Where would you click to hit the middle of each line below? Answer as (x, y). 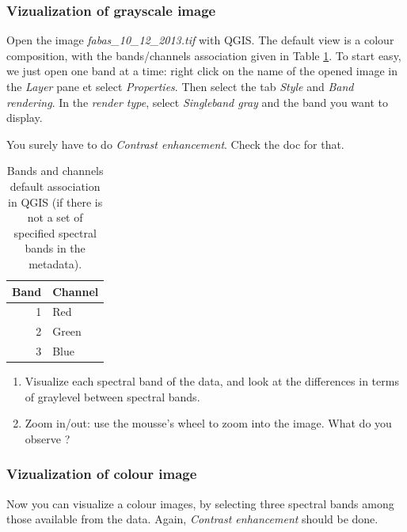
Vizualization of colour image (102, 474)
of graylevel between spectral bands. (112, 396)
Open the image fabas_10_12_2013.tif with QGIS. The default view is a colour (200, 40)
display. (25, 118)
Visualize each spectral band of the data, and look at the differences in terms (212, 381)
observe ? (48, 438)
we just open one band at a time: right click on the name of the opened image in (202, 71)
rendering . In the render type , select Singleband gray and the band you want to (198, 102)
